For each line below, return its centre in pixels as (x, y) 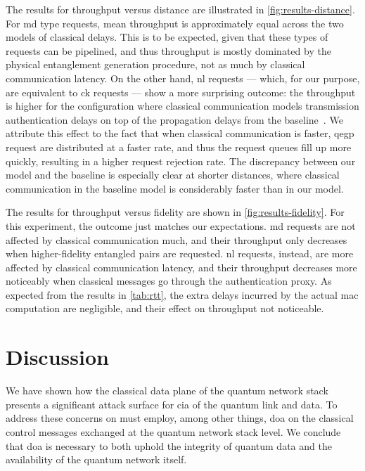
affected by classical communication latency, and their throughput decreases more (181, 267)
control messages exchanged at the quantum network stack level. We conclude (173, 431)
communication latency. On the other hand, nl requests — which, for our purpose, (183, 78)
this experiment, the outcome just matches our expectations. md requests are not (181, 225)
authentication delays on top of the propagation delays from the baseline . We (174, 119)
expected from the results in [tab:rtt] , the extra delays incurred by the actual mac (182, 294)
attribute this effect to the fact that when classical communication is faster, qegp (180, 133)
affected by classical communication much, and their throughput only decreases (177, 239)
